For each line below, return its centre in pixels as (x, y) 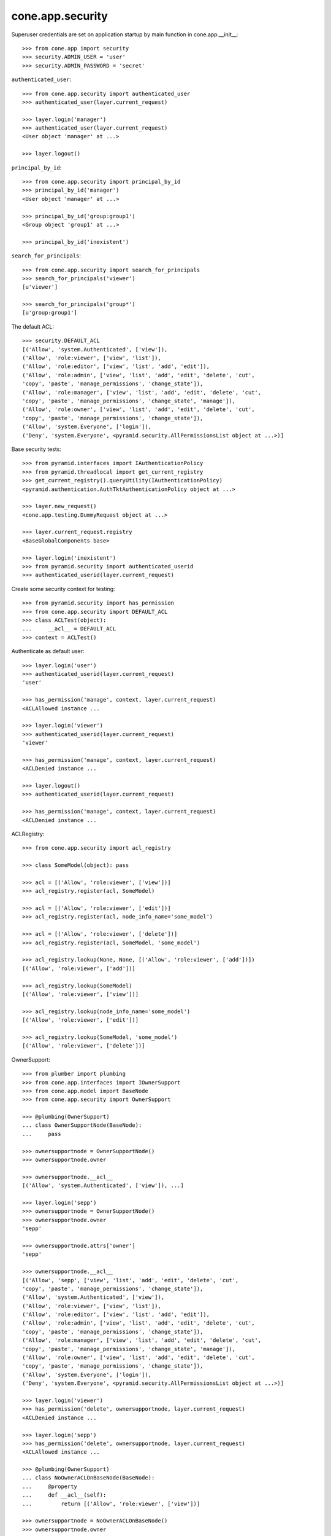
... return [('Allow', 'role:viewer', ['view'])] (111, 1503)
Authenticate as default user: (48, 651)
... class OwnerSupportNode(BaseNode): (82, 1125)
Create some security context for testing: (63, 589)
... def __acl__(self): (64, 1495)
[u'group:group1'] (50, 313)
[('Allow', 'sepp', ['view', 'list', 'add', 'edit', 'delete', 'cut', (131, 1280)
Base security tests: (36, 449)
